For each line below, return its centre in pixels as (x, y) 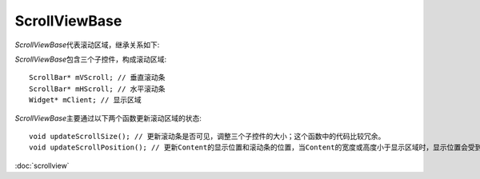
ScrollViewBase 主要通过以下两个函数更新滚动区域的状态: (108, 118)
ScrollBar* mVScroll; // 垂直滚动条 (97, 78)
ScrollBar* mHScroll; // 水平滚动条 (97, 89)
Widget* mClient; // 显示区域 (85, 100)
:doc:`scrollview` (42, 165)
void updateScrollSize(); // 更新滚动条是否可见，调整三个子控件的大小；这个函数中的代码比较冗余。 (207, 136)
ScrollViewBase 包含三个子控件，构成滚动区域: (91, 59)
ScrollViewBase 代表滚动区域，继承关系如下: (87, 45)
